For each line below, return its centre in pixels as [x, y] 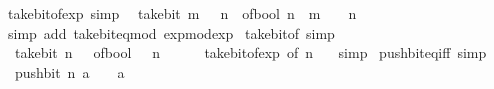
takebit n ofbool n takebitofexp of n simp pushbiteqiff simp [250, 52]
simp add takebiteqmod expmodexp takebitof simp [171, 32]
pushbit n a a [69, 71]
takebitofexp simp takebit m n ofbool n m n [182, 13]
